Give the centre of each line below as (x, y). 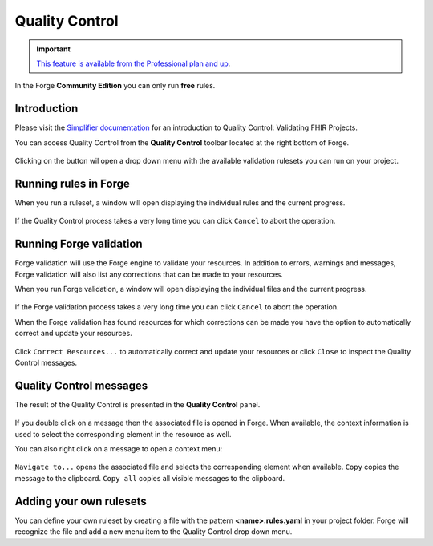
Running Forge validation (79, 244)
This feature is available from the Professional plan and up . (134, 63)
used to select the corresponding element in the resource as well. (123, 434)
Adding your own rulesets (81, 501)
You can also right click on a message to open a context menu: (119, 449)
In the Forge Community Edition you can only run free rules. (115, 86)
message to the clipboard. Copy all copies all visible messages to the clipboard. (150, 478)
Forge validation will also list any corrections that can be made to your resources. (149, 274)
